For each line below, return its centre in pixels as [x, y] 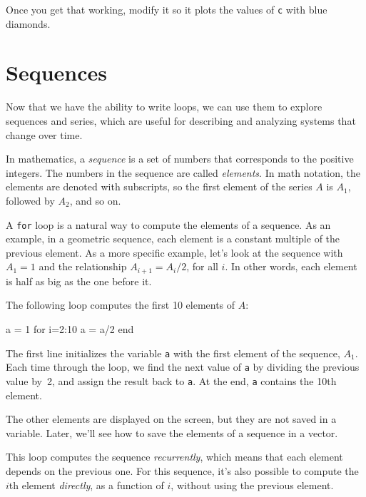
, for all [202, 266]
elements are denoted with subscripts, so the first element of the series [159, 186]
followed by [30, 200]
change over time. [44, 134]
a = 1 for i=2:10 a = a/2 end [70, 329]
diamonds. [28, 23]
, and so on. [95, 200]
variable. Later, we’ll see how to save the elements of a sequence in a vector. [172, 432]
